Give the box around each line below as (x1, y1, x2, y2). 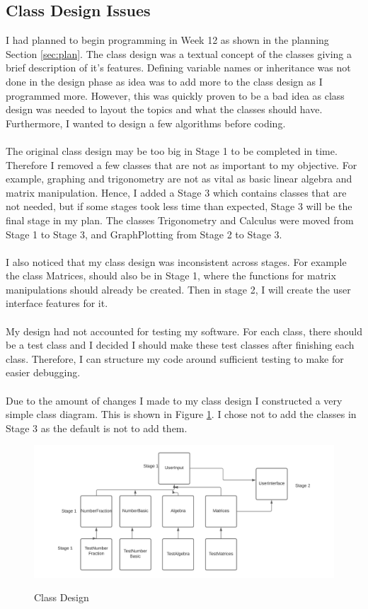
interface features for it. (6, 296, 108, 311)
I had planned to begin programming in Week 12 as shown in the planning (6, 33, 329, 47)
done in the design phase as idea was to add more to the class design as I (6, 74, 323, 88)
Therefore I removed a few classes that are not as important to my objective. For (6, 157, 357, 172)
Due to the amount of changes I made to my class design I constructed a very (6, 393, 343, 407)
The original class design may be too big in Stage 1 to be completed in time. (6, 143, 338, 158)
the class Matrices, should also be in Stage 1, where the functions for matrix (6, 268, 336, 283)
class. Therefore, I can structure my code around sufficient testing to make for (6, 351, 344, 366)
